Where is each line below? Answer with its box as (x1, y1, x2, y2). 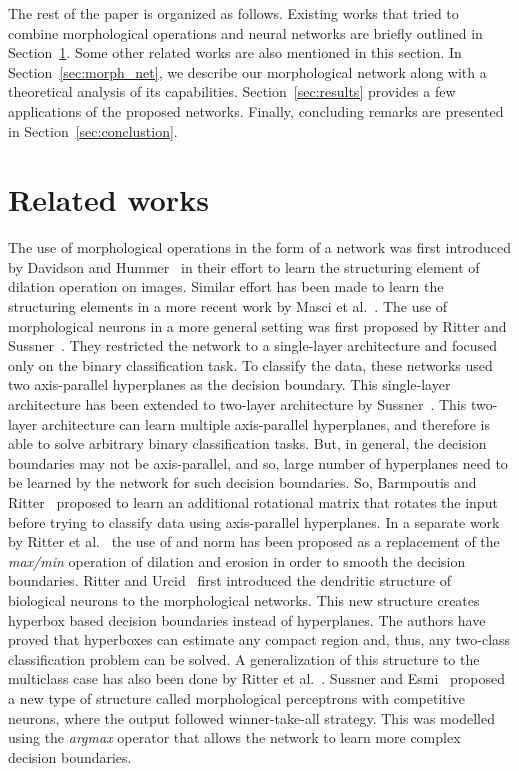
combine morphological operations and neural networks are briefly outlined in (8, 22, 483, 43)
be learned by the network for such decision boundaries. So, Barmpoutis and (8, 472, 477, 493)
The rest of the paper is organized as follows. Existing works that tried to (8, 3, 459, 23)
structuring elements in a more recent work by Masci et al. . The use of (8, 296, 448, 317)
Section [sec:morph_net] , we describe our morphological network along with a (8, 61, 487, 82)
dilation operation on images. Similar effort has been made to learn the (8, 276, 444, 297)
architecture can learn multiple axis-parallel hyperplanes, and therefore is (41, 413, 491, 434)
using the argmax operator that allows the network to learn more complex (8, 727, 461, 748)
